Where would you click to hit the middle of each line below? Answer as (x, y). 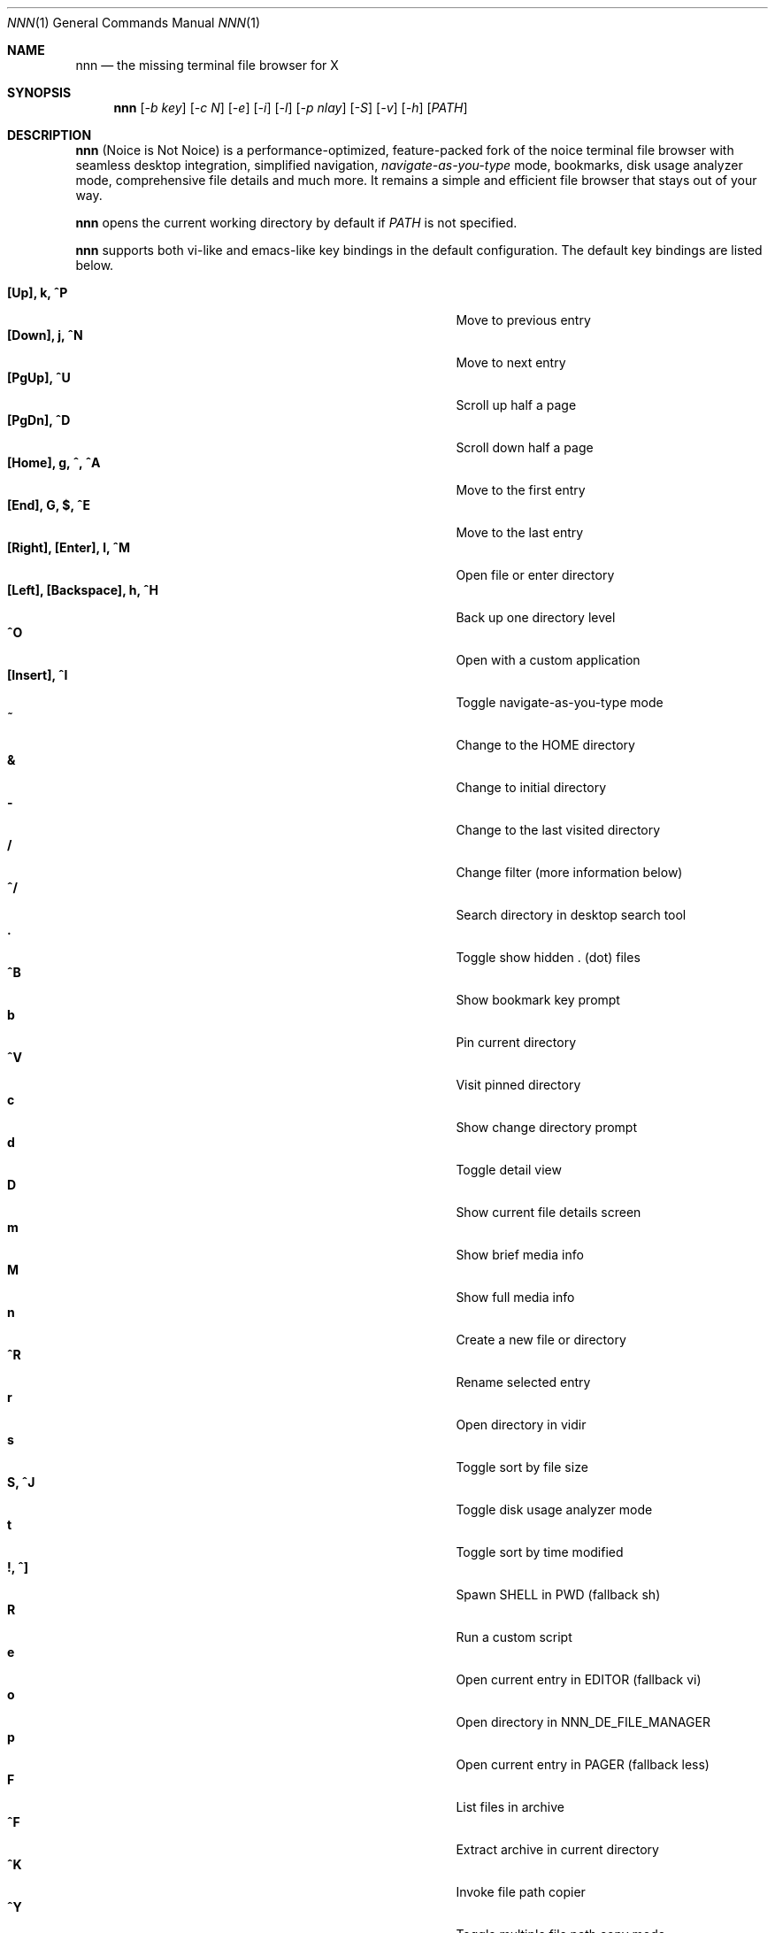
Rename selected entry (523, 1382)
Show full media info (515, 1297)
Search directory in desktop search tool (571, 915)
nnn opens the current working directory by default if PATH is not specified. (296, 223)
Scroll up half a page (516, 405)
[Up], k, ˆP (38, 293)
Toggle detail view (509, 1170)
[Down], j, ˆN (45, 335)
